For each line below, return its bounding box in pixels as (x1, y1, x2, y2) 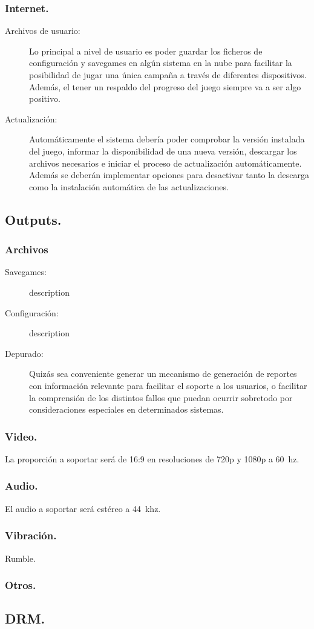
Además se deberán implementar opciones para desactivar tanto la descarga (29, 168, 309, 181)
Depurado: (5, 347, 44, 359)
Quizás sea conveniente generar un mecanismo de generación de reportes (29, 367, 297, 380)
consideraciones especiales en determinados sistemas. (29, 403, 224, 416)
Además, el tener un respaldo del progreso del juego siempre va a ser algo (29, 80, 301, 93)
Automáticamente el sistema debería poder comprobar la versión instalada (29, 133, 305, 145)
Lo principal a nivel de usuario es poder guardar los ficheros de (29, 44, 263, 57)
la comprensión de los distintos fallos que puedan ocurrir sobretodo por (29, 391, 293, 404)
